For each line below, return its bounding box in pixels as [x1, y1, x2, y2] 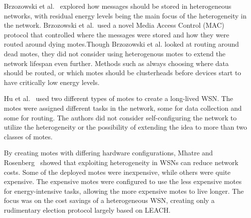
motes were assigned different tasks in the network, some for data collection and [4, 102, 242, 113]
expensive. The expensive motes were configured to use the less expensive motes [4, 176, 242, 186]
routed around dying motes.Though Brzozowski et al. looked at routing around [4, 39, 239, 49]
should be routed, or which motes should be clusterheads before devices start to [4, 67, 241, 78]
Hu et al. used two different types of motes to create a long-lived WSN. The [4, 93, 233, 103]
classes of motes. [4, 131, 53, 141]
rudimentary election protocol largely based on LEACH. [4, 204, 171, 215]
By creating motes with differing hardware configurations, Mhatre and [4, 148, 213, 158]
